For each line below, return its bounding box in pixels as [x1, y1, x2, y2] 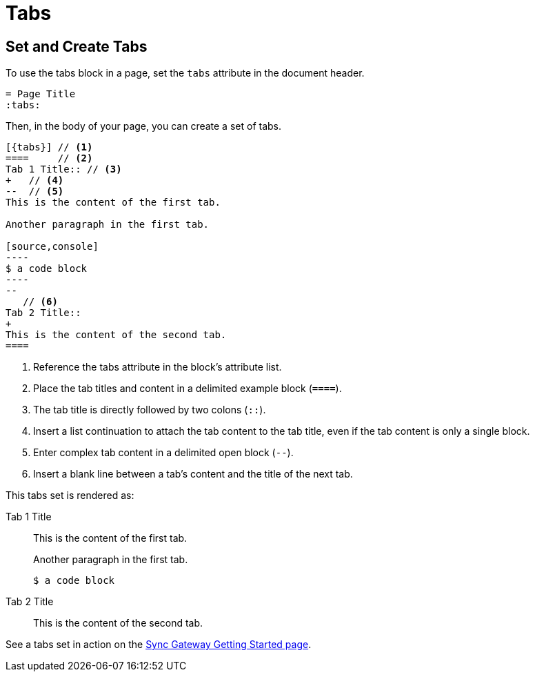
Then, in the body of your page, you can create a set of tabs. [6, 120, 282, 133]
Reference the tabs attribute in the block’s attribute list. [33, 361, 282, 373]
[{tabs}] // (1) [6, 141, 93, 153]
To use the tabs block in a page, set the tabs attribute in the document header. [6, 67, 365, 79]
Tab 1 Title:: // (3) [6, 164, 122, 175]
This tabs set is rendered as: [6, 489, 134, 502]
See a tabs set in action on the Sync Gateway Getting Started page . [6, 638, 312, 651]
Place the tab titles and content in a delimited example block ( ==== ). [33, 382, 342, 395]
